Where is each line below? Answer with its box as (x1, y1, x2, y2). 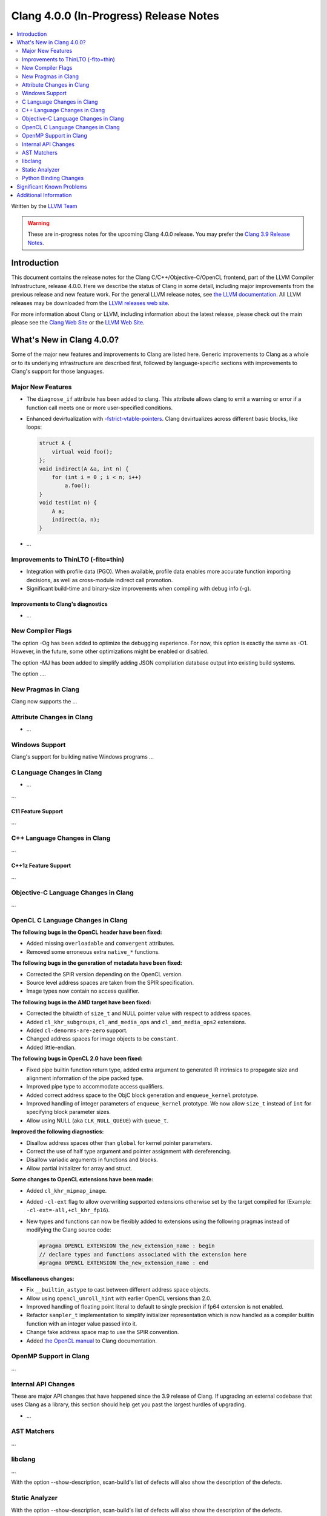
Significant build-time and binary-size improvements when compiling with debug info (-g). (26, 585, 251, 592)
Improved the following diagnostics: (11, 1128, 104, 1135)
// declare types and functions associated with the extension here (39, 1251, 247, 1258)
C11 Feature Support (11, 807, 64, 815)
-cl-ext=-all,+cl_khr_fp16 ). (26, 1207, 110, 1214)
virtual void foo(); (51, 448, 113, 455)
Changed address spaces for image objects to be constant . (26, 1035, 179, 1042)
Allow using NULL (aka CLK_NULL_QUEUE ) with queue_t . (26, 1116, 169, 1124)
